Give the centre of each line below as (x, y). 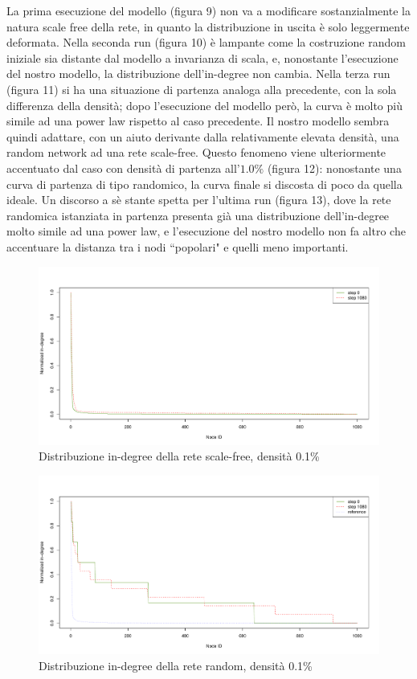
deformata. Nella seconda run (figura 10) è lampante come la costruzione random (206, 42)
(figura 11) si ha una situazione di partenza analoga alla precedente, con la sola (202, 89)
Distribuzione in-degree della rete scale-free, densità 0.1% (179, 456)
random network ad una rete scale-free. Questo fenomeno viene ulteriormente (196, 152)
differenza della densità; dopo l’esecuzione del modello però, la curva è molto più (204, 105)
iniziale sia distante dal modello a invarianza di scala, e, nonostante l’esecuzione (202, 57)
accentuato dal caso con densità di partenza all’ (123, 168)
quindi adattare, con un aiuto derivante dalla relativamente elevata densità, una (203, 136)
